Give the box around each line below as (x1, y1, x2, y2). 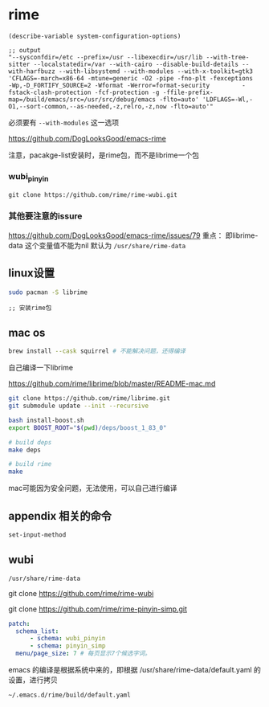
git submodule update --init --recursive (8, 402, 149, 411)
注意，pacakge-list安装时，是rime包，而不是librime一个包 (8, 150, 199, 160)
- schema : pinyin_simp (29, 642, 106, 650)
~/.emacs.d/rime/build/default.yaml (8, 691, 131, 700)
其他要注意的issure (8, 210, 83, 222)
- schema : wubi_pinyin (29, 635, 106, 643)
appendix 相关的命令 (8, 509, 112, 523)
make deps (8, 446, 42, 454)
